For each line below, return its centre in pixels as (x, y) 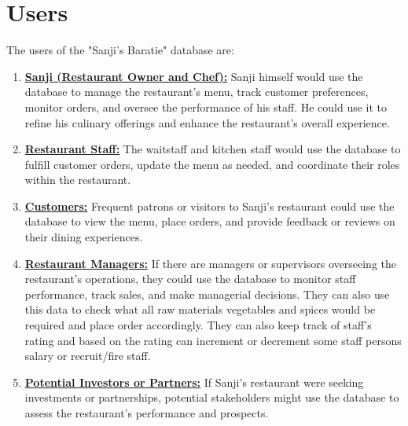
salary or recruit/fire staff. (88, 356)
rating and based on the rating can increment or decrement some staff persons (213, 340)
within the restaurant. (78, 180)
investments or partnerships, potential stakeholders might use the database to (212, 397)
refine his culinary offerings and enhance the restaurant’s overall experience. (207, 122)
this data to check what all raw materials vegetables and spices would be (200, 309)
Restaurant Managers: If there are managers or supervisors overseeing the (211, 263)
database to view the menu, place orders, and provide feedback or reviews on (210, 221)
